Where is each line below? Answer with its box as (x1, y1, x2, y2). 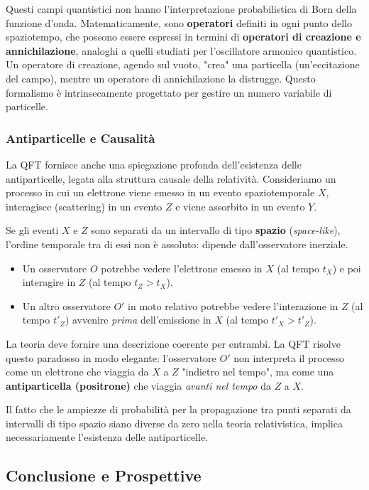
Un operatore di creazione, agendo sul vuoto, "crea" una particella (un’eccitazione (6, 57, 360, 72)
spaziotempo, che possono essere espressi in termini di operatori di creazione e (6, 29, 361, 44)
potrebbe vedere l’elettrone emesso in (101, 260, 263, 275)
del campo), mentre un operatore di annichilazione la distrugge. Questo (6, 70, 316, 85)
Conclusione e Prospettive (6, 464, 202, 486)
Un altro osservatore (22, 298, 111, 313)
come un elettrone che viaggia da (6, 364, 149, 379)
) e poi (332, 260, 361, 275)
